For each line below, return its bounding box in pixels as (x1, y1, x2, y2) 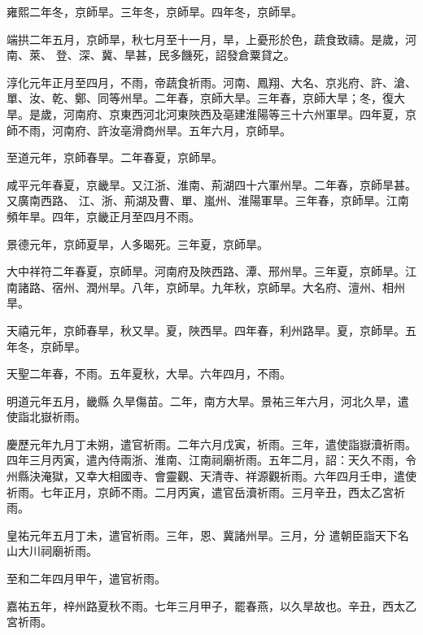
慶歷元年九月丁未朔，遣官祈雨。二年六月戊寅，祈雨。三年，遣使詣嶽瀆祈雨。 (7, 435, 416, 452)
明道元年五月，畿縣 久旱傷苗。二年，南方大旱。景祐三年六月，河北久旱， (7, 392, 398, 409)
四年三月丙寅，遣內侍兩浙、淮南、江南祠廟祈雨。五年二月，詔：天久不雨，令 (7, 451, 416, 468)
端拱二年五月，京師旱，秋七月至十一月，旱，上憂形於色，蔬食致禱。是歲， (7, 30, 405, 47)
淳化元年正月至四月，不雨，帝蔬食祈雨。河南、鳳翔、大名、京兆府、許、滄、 (7, 73, 416, 90)
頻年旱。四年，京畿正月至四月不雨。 (7, 207, 200, 224)
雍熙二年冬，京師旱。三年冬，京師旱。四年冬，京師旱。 (7, 3, 303, 20)
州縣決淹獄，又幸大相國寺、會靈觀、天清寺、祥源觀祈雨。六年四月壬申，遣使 (7, 468, 416, 485)
